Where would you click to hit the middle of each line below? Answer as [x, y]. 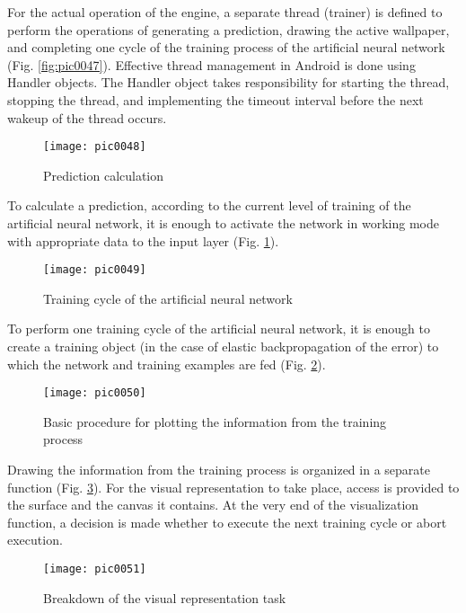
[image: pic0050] [95, 393]
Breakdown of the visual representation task [165, 597]
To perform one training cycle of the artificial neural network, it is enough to [219, 329]
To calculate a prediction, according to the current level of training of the [209, 205]
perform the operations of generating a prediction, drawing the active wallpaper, [229, 29]
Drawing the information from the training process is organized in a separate [219, 470]
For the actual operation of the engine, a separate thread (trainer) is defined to [225, 12]
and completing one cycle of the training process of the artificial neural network [226, 47]
